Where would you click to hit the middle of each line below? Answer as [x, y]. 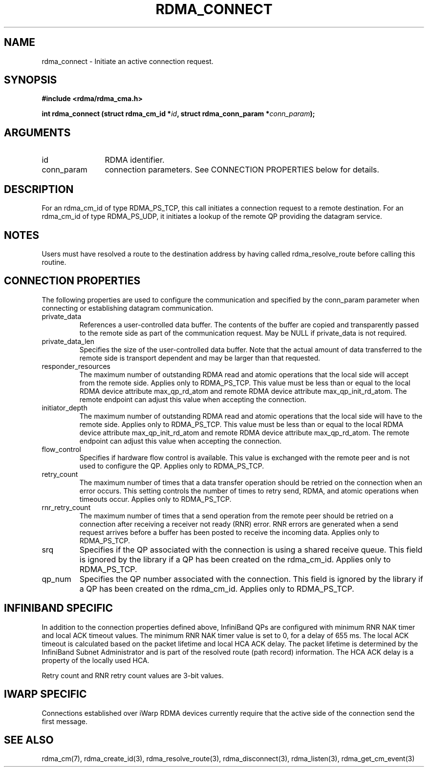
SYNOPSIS [31, 80]
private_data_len [68, 341]
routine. [54, 262]
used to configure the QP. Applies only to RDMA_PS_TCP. [172, 466]
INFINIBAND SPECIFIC [59, 608]
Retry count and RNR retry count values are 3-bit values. [133, 675]
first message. [64, 721]
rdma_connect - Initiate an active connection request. [128, 61]
